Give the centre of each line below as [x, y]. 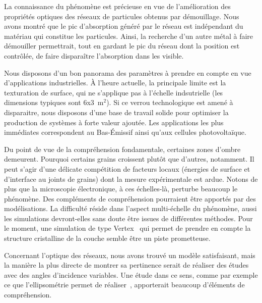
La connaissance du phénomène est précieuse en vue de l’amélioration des [117, 6]
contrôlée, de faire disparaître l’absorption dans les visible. [94, 55]
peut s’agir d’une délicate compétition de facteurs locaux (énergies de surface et [127, 168]
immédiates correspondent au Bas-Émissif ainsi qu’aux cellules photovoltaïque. [125, 132]
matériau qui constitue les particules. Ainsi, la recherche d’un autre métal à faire [129, 36]
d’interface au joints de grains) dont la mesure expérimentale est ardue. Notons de [131, 179]
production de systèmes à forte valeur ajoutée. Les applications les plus [114, 122]
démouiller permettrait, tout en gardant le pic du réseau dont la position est [122, 46]
